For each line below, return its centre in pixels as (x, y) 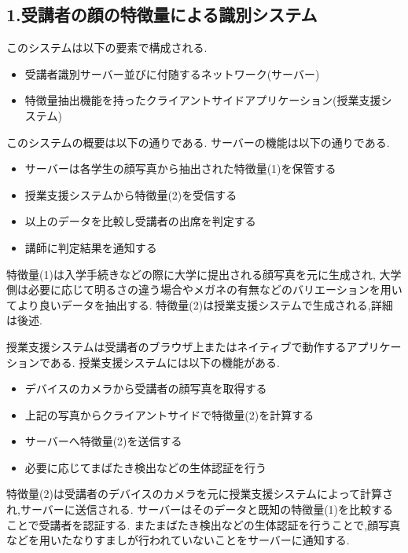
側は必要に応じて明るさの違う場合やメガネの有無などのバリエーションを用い (204, 289)
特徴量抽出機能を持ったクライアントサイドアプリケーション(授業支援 (203, 100)
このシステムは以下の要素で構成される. (107, 48)
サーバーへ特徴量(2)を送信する (103, 441)
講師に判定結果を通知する (91, 247)
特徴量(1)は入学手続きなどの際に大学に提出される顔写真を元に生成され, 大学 (204, 274)
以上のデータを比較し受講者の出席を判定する (140, 221)
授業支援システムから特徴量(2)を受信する (131, 194)
